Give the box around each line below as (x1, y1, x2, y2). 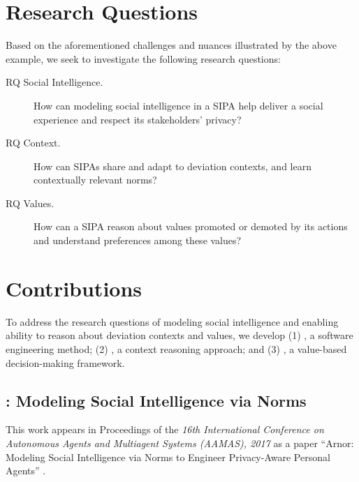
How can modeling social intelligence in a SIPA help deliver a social (34, 98, 323, 112)
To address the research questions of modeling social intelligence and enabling (6, 314, 339, 329)
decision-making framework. (6, 355, 125, 370)
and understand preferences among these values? (34, 233, 242, 248)
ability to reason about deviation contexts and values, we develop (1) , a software (6, 328, 353, 342)
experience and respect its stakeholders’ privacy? (34, 112, 242, 126)
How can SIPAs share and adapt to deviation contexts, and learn (34, 158, 312, 173)
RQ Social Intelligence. (6, 75, 103, 89)
